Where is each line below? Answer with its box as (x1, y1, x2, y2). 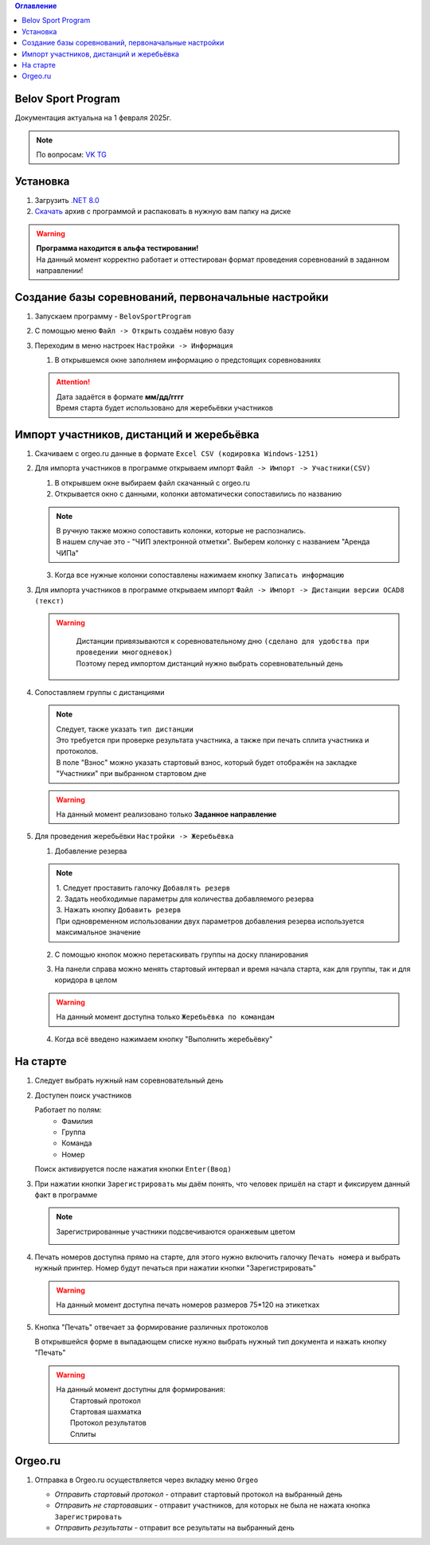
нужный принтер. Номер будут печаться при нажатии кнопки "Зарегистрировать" (34, 1263, 316, 1273)
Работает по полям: (34, 1105, 103, 1114)
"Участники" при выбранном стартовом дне (56, 769, 207, 778)
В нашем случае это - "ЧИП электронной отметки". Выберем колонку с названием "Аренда (56, 537, 370, 547)
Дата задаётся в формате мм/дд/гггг (56, 392, 185, 401)
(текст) (34, 596, 65, 605)
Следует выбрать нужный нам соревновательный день (34, 1075, 224, 1086)
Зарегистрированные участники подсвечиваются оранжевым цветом (56, 1227, 296, 1236)
